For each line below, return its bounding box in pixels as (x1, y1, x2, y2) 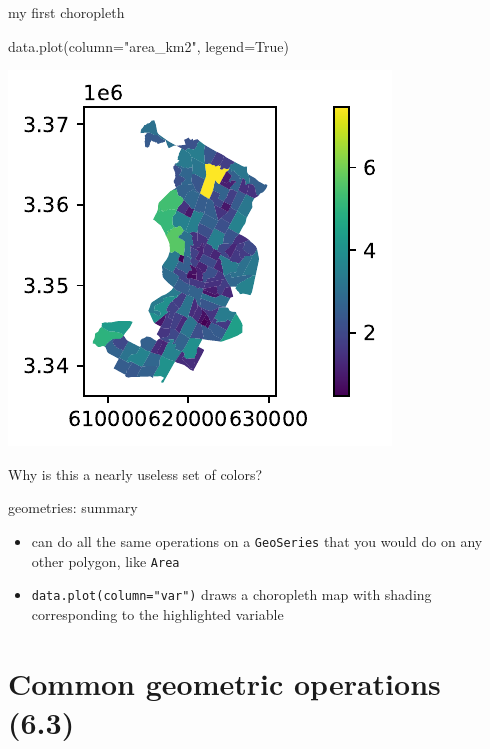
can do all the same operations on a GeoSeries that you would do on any (31, 530, 483, 551)
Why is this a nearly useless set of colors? (8, 463, 263, 484)
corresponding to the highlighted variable (31, 603, 284, 624)
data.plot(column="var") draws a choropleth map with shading (31, 584, 432, 605)
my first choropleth (8, 2, 125, 22)
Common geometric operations (8, 662, 441, 703)
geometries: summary (8, 497, 138, 518)
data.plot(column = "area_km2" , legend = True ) (8, 35, 289, 56)
